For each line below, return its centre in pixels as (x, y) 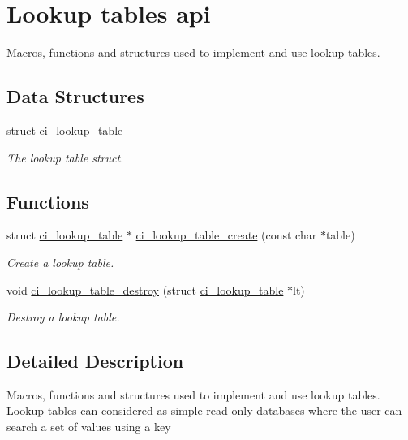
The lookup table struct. (65, 157)
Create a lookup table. (60, 262)
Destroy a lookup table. (63, 317)
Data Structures (75, 96)
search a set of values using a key (89, 427)
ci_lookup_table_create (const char (226, 235)
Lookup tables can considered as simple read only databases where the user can (204, 410)
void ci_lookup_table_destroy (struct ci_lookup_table (145, 289)
